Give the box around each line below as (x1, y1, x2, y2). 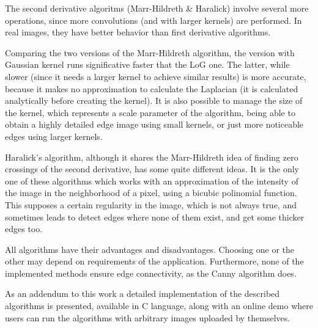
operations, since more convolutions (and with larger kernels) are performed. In (5, 13, 302, 26)
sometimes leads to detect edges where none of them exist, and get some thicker (5, 210, 305, 223)
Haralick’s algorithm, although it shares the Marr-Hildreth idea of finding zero (5, 150, 298, 163)
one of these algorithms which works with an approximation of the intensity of (5, 174, 298, 187)
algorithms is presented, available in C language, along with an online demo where (5, 299, 313, 312)
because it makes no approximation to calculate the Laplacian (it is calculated (5, 82, 298, 95)
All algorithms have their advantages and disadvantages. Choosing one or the (5, 242, 295, 255)
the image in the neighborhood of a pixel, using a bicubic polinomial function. (5, 186, 297, 199)
